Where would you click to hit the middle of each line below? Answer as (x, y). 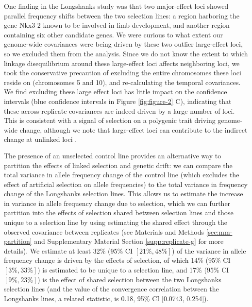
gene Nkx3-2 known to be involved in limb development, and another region (117, 25)
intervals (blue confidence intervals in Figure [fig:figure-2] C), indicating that (118, 101)
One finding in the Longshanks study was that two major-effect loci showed (116, 6)
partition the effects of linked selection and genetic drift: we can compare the (118, 165)
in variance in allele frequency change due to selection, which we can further (117, 203)
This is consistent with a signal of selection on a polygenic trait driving (110, 120)
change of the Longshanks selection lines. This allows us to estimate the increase (124, 194)
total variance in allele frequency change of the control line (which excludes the (122, 175)
